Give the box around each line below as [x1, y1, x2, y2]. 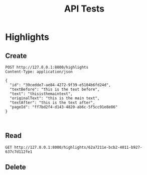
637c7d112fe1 [5, 149, 33, 154]
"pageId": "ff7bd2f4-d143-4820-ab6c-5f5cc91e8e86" [10, 104, 118, 109]
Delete [5, 163, 26, 171]
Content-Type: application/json [5, 69, 73, 74]
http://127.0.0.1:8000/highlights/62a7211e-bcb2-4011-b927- [14, 145, 142, 150]
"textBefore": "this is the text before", [10, 87, 100, 92]
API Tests [64, 3, 105, 15]
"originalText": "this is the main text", [10, 96, 100, 101]
